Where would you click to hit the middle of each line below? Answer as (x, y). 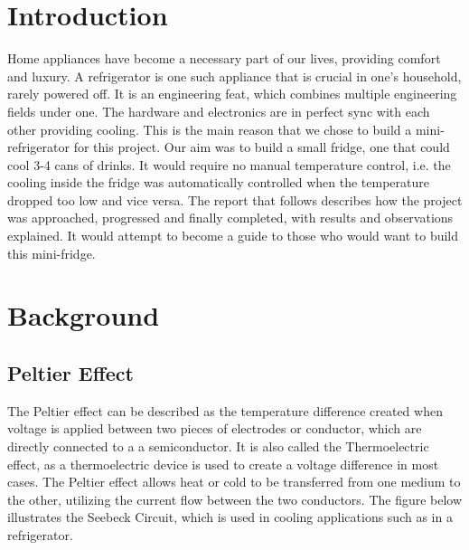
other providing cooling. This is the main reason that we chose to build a (210, 129)
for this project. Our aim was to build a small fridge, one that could (262, 147)
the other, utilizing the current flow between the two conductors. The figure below (235, 499)
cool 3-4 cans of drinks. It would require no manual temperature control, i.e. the (229, 164)
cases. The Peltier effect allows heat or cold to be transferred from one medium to (234, 482)
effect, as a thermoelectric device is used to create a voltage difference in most (223, 464)
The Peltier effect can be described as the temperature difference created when (225, 410)
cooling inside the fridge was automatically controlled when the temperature (218, 182)
